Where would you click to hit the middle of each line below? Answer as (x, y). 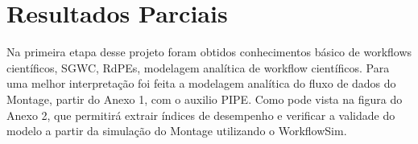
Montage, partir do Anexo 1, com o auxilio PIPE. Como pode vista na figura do (205, 99)
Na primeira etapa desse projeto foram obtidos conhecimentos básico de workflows (209, 52)
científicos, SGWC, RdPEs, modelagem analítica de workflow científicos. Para (198, 67)
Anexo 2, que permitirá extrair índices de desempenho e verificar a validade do (201, 115)
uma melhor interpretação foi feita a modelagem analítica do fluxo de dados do (201, 83)
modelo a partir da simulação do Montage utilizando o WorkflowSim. (177, 131)
